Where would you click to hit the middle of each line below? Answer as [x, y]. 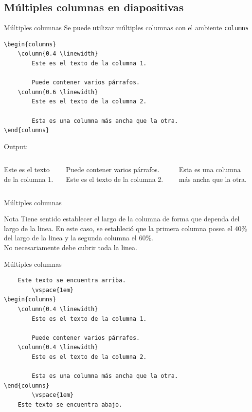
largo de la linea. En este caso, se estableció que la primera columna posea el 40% [126, 228]
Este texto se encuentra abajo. [70, 404]
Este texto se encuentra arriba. [72, 281]
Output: [16, 146]
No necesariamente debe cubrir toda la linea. [71, 247]
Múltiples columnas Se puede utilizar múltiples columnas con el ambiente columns [126, 28]
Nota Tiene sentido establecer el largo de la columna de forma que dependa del [122, 219]
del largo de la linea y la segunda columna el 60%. [79, 238]
